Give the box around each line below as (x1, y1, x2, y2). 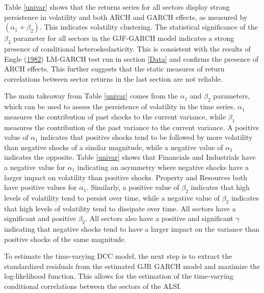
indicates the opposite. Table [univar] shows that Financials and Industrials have (4, 152, 256, 162)
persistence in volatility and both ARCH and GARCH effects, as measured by (4, 11, 248, 22)
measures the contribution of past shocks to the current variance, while (4, 111, 226, 121)
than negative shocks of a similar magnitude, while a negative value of (4, 141, 223, 152)
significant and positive (4, 213, 76, 224)
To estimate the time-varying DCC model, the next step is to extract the (4, 251, 232, 261)
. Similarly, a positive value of (86, 182, 179, 192)
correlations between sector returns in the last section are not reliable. (4, 73, 223, 84)
